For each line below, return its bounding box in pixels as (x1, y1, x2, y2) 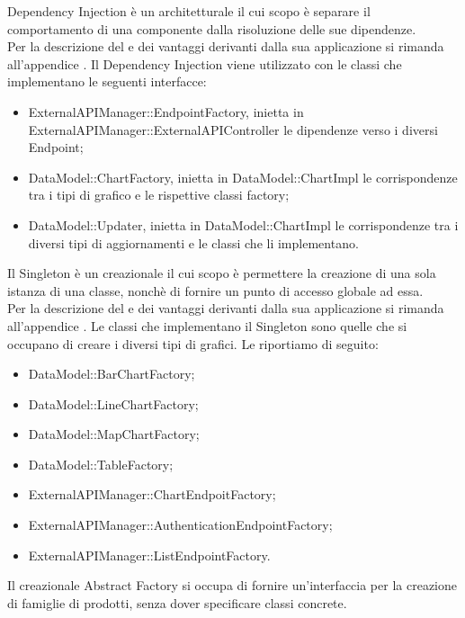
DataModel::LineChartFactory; (28, 394, 199, 413)
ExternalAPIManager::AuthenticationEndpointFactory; (28, 515, 333, 534)
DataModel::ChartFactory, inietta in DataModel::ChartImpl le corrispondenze (28, 167, 458, 186)
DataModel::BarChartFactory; (28, 364, 195, 383)
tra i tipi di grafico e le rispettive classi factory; (28, 185, 290, 204)
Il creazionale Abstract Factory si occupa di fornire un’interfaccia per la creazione (7, 576, 457, 595)
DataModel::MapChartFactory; (28, 425, 200, 443)
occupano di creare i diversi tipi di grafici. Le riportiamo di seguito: (7, 334, 379, 353)
